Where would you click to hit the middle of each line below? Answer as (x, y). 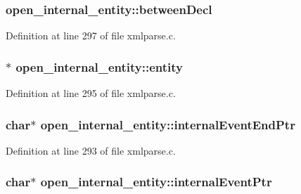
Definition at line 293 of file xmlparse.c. (91, 150)
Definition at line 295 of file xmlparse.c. (91, 93)
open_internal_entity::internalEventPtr (156, 182)
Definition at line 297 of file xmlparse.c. (91, 35)
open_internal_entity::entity (100, 66)
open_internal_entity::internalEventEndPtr (168, 124)
